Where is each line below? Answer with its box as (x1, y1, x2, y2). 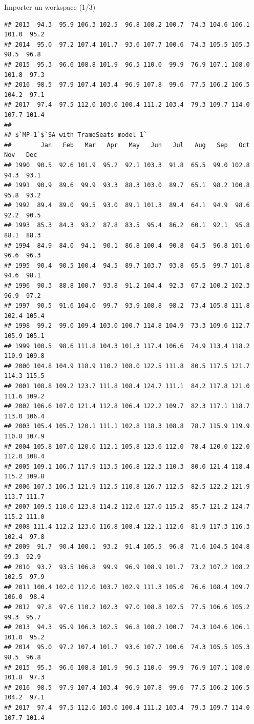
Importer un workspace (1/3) (4, 2, 96, 12)
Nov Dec (4, 151, 37, 159)
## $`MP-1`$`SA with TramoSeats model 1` (4, 131, 147, 139)
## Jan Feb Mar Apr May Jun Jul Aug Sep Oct (4, 141, 250, 149)
